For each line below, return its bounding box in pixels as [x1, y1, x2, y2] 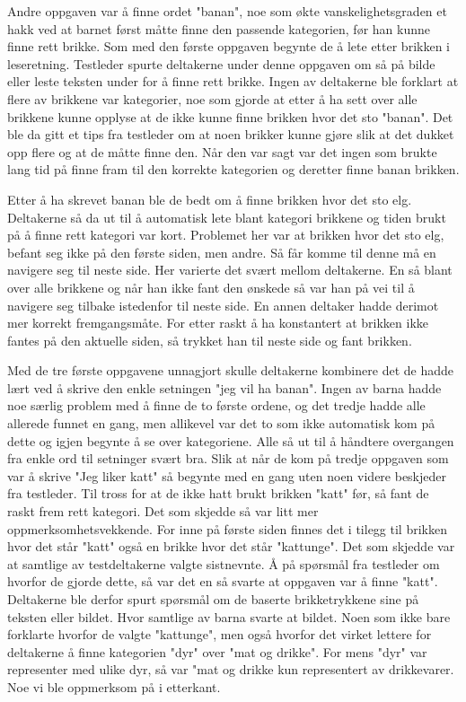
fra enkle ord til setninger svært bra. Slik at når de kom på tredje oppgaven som [7, 449, 449, 468]
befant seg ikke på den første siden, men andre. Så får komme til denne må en [7, 242, 436, 261]
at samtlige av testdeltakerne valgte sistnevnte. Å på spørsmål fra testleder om [7, 554, 440, 573]
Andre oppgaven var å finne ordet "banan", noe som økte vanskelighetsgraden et [7, 2, 447, 20]
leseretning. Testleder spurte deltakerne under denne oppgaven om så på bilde [7, 54, 435, 73]
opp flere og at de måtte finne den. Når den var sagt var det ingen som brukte [7, 142, 437, 161]
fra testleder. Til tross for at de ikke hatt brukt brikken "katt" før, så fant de [7, 484, 429, 503]
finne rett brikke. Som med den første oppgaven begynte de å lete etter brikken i [7, 37, 450, 56]
